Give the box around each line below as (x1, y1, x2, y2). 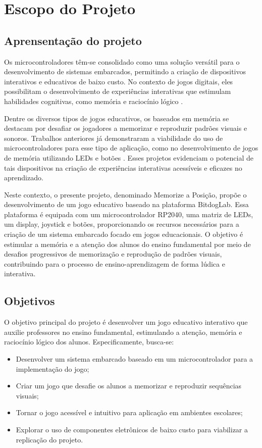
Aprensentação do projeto (4, 32, 142, 48)
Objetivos (4, 293, 55, 309)
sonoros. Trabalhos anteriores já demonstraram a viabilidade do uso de (4, 132, 223, 143)
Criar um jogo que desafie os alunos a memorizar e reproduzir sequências (16, 380, 242, 391)
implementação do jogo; (16, 363, 89, 374)
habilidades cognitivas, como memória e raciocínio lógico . (4, 95, 183, 106)
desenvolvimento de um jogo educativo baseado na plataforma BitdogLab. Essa (4, 199, 249, 210)
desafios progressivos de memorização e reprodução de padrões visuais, (4, 248, 222, 259)
